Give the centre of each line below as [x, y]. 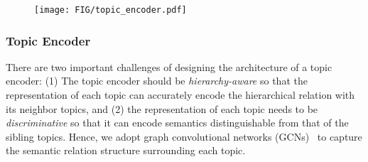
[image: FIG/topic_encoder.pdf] [110, 10]
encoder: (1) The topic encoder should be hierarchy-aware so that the [157, 81]
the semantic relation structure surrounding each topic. [126, 150]
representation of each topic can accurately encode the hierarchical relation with [180, 95]
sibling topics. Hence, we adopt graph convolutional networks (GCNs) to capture [184, 136]
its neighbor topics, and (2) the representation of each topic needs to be [162, 108]
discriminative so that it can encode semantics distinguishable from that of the [177, 123]
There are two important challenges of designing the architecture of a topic [169, 66]
